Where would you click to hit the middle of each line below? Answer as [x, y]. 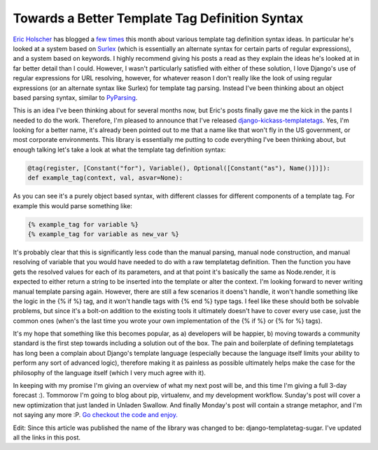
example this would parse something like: [72, 205]
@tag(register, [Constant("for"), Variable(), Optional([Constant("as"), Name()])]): [179, 168]
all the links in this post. [47, 437]
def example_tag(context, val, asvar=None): [105, 178]
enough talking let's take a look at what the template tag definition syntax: [119, 150]
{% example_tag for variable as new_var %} [104, 234]
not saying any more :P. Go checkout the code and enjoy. [95, 415]
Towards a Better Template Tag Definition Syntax [158, 18]
